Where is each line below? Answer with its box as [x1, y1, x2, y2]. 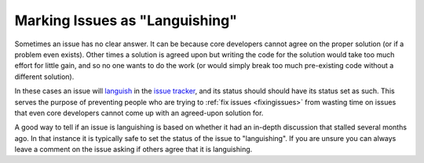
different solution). [14, 71, 75, 81]
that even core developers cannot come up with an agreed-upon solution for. [14, 108, 264, 118]
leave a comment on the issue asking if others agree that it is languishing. [14, 145, 253, 154]
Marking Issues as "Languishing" [14, 12, 237, 29]
